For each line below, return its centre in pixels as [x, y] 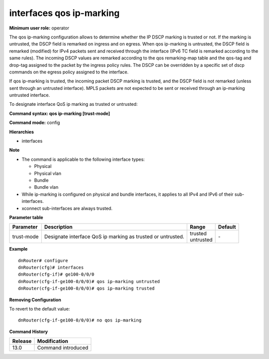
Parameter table [26, 217]
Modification [53, 341]
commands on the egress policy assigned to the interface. [69, 72]
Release [22, 341]
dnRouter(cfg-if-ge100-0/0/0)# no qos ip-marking [80, 320]
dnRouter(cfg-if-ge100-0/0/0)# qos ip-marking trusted [86, 289]
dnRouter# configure [43, 260]
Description [58, 227]
